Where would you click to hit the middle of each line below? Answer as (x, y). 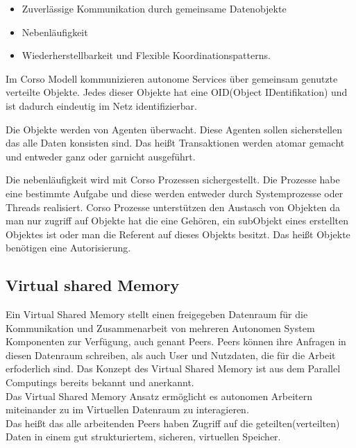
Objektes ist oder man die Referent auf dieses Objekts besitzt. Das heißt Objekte (178, 234)
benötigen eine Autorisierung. (68, 248)
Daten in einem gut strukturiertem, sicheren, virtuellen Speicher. (143, 437)
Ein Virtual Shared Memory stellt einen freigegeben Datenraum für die (157, 314)
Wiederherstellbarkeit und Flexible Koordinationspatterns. (146, 55)
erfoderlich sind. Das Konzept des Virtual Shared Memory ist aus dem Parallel (173, 368)
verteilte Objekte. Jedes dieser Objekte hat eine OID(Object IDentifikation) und (177, 92)
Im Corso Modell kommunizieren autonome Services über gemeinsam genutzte (172, 78)
